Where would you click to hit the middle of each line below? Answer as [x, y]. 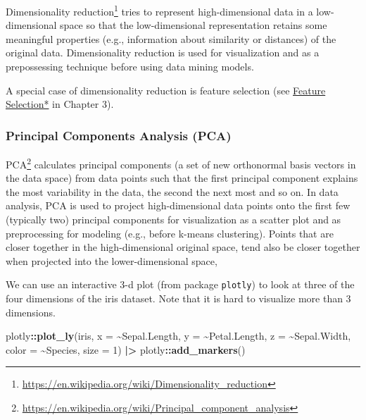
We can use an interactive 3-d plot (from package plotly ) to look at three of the [180, 284]
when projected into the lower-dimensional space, [112, 260]
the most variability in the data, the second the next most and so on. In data [172, 191]
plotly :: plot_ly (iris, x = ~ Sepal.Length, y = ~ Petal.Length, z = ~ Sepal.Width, [178, 336]
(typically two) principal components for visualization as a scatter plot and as [173, 220]
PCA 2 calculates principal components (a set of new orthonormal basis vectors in [181, 163]
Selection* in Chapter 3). [60, 104]
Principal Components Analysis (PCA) [119, 135]
